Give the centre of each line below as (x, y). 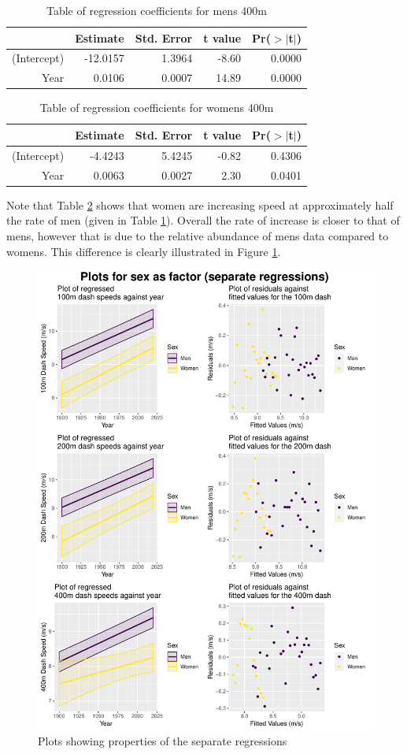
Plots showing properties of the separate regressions (163, 741)
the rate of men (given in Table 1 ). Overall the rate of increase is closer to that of (203, 220)
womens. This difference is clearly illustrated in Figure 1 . (144, 251)
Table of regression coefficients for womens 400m (157, 108)
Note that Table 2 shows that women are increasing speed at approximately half (200, 204)
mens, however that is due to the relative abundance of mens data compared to (198, 235)
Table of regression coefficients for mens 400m (156, 10)
